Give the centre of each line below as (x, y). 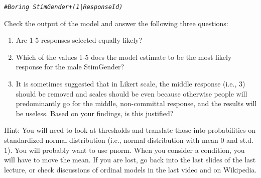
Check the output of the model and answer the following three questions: (116, 23)
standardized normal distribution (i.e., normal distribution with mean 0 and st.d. (129, 140)
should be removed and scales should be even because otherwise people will (132, 93)
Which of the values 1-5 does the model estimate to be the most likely (124, 57)
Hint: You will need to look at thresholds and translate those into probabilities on (130, 130)
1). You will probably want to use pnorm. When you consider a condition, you (124, 150)
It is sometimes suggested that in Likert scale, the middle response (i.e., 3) (130, 84)
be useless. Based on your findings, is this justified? (95, 113)
